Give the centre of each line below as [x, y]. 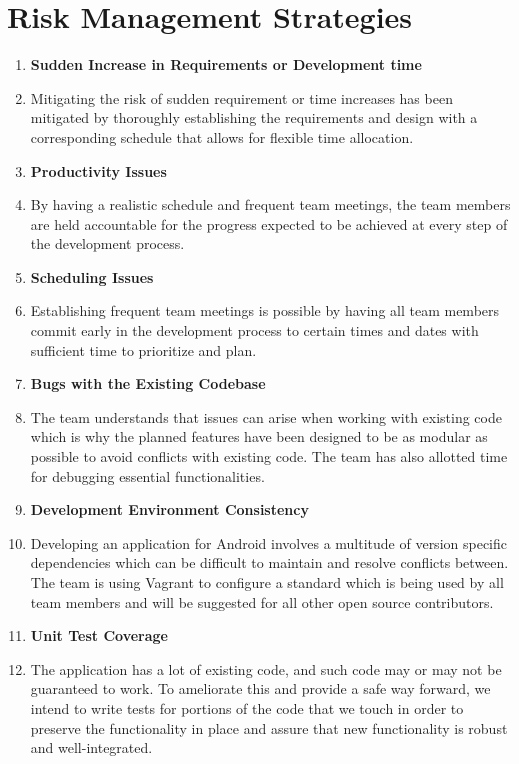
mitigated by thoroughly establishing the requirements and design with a [254, 117]
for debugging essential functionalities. [147, 475]
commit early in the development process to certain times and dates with [254, 330]
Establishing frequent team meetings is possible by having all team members [265, 310]
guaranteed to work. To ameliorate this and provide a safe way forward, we [260, 688]
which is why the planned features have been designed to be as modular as [259, 436]
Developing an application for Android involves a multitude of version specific [268, 542]
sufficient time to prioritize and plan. [143, 349]
